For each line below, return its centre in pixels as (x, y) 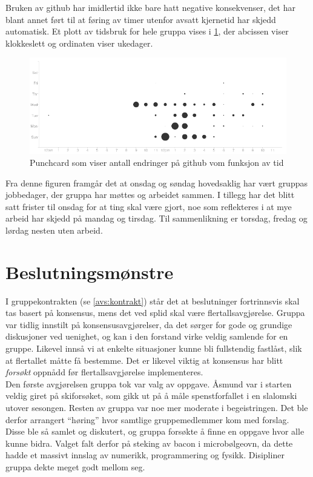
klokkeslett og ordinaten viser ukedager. (79, 43)
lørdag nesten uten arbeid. (54, 230)
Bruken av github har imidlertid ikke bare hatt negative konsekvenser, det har (150, 7)
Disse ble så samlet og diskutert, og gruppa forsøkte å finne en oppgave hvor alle (155, 431)
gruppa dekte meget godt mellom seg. (75, 466)
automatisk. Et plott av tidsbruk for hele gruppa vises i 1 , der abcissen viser (147, 31)
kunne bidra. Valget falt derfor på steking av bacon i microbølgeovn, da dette (149, 443)
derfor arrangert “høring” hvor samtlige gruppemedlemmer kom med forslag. (147, 419)
